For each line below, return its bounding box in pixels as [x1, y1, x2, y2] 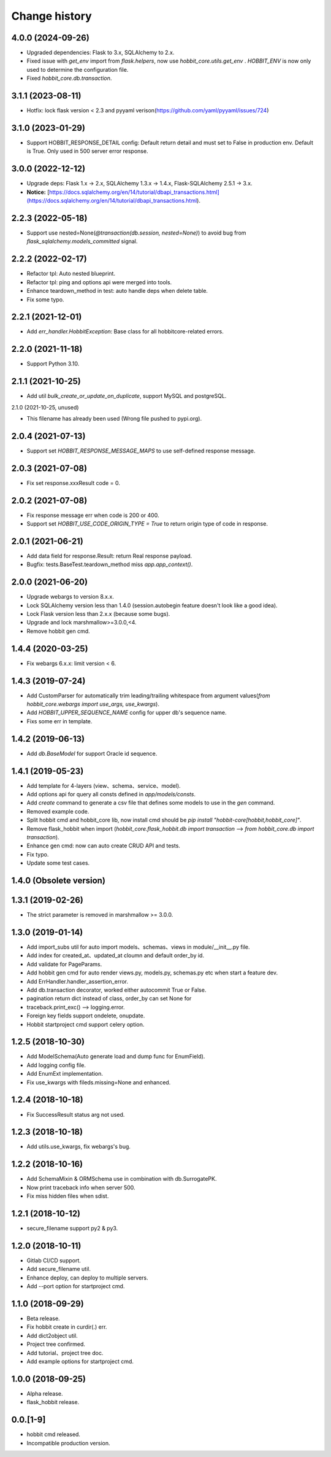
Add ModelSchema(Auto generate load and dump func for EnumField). [26, 1053, 205, 1060]
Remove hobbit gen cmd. [26, 627, 90, 635]
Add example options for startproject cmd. [26, 1358, 134, 1365]
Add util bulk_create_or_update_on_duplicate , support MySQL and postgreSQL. [26, 392, 227, 400]
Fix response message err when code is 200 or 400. [26, 511, 159, 519]
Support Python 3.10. [26, 360, 80, 368]
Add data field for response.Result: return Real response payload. [26, 553, 192, 560]
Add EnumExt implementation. [26, 1070, 104, 1078]
